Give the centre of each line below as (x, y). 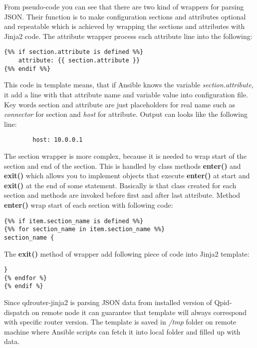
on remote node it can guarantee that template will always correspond (139, 312)
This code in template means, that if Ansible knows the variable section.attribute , (129, 85)
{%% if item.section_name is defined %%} (74, 221)
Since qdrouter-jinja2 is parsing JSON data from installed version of (108, 302)
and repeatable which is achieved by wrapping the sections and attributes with (125, 26)
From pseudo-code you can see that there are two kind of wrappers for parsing (124, 6)
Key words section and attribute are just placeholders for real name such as (120, 104)
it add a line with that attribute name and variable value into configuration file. (126, 94)
